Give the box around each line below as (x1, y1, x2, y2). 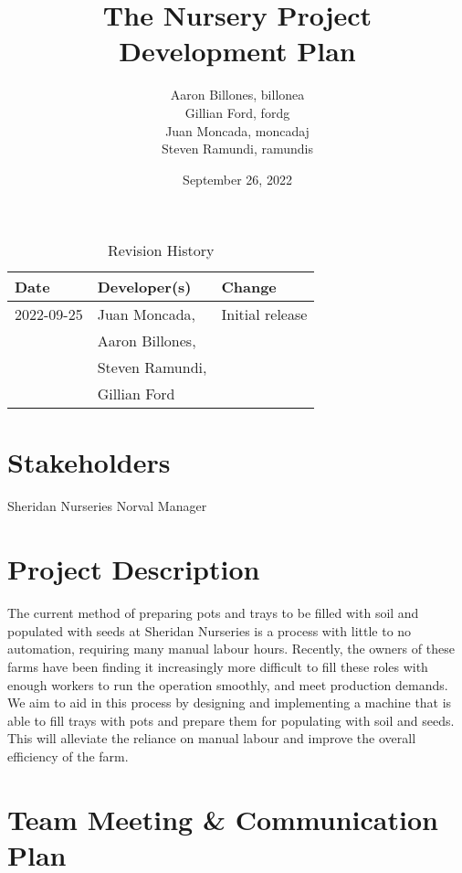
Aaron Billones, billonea (170, 85, 305, 104)
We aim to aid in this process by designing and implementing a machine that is (7, 693, 452, 712)
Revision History (107, 240, 215, 261)
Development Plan (119, 32, 356, 69)
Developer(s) (97, 276, 192, 298)
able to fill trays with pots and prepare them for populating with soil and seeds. (7, 710, 455, 729)
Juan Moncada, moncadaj (165, 121, 310, 140)
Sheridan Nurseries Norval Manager (7, 496, 207, 516)
